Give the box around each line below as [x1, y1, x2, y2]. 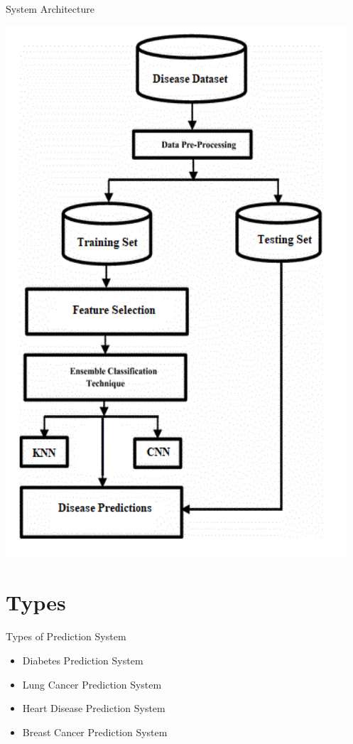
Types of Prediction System [6, 629, 126, 644]
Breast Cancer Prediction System [22, 724, 168, 739]
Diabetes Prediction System [22, 652, 143, 667]
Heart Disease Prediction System [22, 701, 165, 716]
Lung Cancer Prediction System [22, 676, 162, 691]
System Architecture [6, 1, 94, 16]
